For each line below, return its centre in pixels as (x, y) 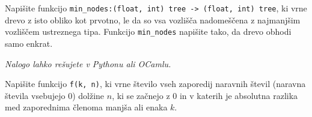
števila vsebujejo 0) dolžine (55, 95)
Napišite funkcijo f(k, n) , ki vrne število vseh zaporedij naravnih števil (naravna (155, 84)
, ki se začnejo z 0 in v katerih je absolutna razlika (205, 95)
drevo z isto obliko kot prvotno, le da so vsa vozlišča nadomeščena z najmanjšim (153, 19)
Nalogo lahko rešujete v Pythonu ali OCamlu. (88, 63)
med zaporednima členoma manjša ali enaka (86, 107)
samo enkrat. (29, 43)
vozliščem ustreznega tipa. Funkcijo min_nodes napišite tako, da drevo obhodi (148, 31)
